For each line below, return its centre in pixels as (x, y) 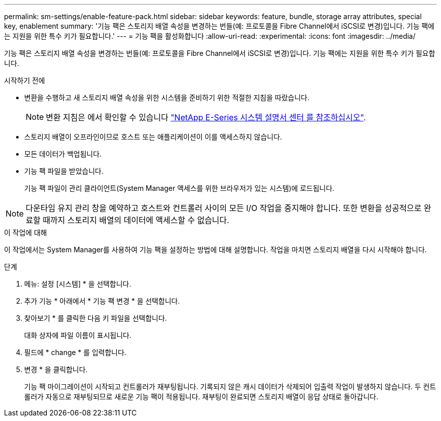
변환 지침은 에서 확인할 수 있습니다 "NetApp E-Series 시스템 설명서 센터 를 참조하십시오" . (206, 117)
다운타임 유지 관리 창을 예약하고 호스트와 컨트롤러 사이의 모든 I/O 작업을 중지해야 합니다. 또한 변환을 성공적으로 (224, 208)
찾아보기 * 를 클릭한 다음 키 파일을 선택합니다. (96, 318)
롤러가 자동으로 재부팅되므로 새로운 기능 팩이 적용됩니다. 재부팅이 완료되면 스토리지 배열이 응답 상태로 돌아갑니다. (201, 397)
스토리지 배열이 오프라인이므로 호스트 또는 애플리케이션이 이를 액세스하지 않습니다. (153, 137)
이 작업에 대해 (26, 232)
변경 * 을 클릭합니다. (56, 369)
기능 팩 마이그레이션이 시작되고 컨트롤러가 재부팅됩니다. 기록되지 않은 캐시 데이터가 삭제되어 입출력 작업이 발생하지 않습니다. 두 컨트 (230, 387)
